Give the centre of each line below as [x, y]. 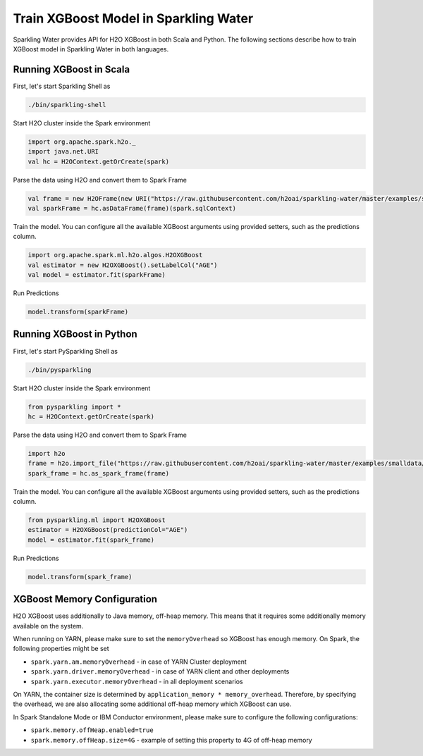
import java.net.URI [63, 152]
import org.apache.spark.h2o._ [82, 142]
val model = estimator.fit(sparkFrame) [97, 275]
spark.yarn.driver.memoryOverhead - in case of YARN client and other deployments [160, 671]
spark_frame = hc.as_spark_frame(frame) [98, 473]
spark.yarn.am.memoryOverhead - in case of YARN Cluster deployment [139, 662]
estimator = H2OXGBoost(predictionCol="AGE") [108, 530]
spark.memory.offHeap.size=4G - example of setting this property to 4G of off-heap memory [172, 740]
